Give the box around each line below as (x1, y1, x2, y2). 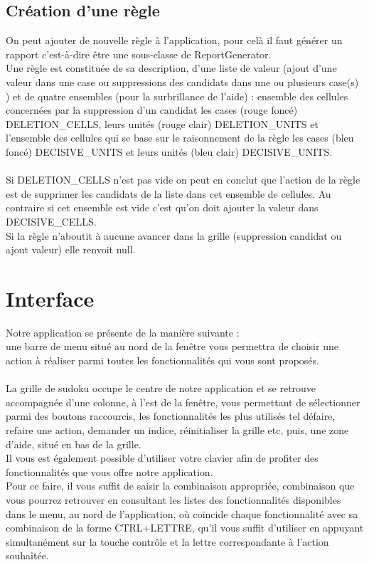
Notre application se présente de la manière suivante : (6, 324, 240, 339)
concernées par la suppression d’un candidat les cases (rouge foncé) (6, 102, 298, 117)
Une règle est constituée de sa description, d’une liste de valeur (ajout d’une (6, 60, 337, 75)
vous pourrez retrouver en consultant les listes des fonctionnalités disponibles (6, 492, 341, 507)
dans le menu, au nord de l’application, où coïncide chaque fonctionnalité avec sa (6, 506, 358, 521)
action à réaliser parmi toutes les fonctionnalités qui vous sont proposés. (6, 353, 319, 368)
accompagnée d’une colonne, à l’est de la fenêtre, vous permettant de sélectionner (6, 394, 360, 409)
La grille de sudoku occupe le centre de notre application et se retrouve (6, 381, 316, 396)
